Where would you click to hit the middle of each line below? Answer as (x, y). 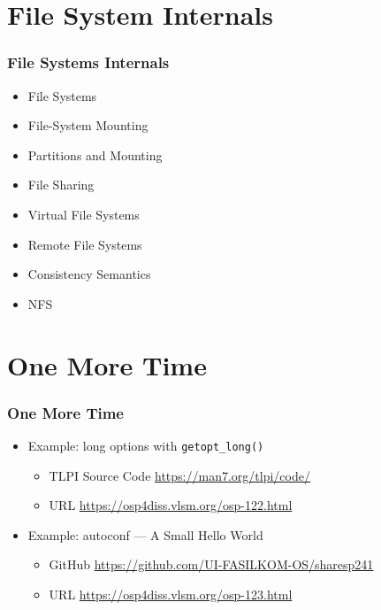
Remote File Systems (85, 244)
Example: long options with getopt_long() (146, 445)
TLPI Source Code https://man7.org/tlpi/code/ (179, 475)
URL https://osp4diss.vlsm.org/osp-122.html (171, 505)
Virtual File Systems (84, 214)
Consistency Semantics (89, 274)
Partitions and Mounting (95, 154)
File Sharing (61, 185)
